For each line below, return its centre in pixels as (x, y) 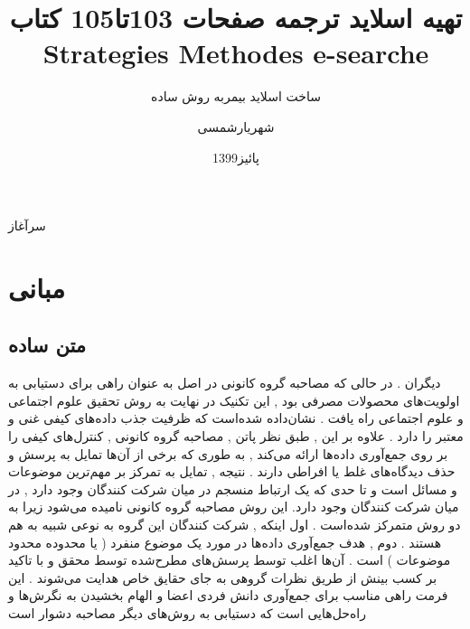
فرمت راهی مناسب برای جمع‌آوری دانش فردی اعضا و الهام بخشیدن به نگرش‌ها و (228, 595)
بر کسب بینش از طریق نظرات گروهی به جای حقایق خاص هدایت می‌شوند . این (223, 577)
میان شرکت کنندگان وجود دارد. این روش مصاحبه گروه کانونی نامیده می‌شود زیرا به (234, 507)
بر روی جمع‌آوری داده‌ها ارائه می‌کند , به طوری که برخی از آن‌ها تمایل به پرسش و (228, 453)
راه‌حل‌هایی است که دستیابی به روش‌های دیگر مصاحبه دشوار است (187, 612)
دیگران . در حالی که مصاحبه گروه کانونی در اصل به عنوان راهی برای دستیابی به (225, 383)
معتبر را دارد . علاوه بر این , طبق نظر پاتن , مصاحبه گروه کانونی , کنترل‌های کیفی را (236, 436)
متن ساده (47, 345)
